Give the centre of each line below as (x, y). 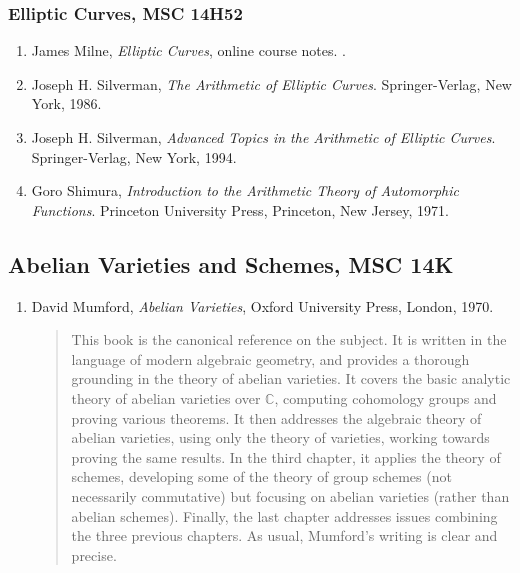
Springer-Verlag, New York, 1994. (134, 156)
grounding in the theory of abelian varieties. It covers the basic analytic (291, 378)
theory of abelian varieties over (166, 397)
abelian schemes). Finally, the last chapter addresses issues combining (284, 515)
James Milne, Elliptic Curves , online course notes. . (188, 50)
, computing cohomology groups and (385, 397)
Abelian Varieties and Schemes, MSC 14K (231, 263)
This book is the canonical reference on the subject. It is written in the (289, 339)
